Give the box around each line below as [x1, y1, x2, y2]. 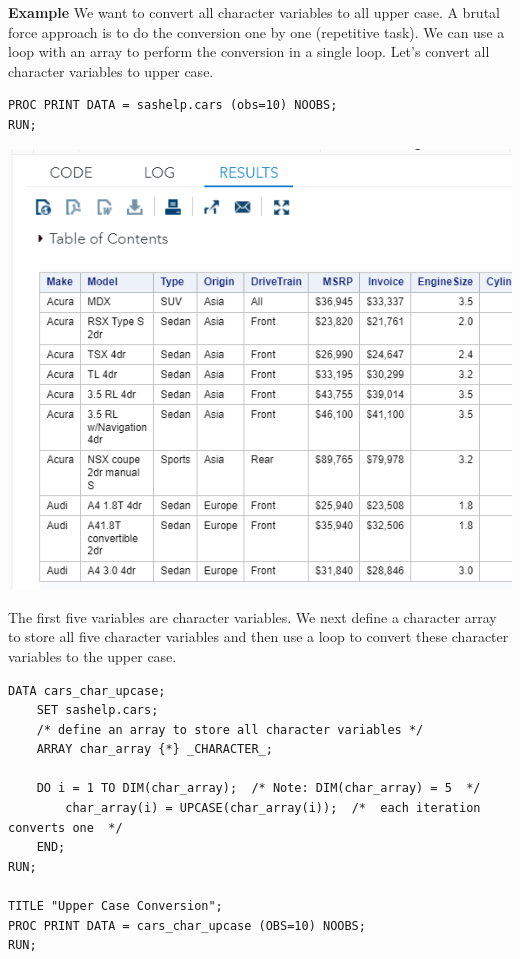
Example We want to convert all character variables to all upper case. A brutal [8, 2, 500, 22]
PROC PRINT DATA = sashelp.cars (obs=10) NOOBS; [8, 98, 338, 113]
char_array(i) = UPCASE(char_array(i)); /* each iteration [65, 801, 481, 816]
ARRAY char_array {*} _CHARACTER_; [36, 742, 273, 757]
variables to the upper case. [8, 645, 177, 666]
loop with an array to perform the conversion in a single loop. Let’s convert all [8, 41, 490, 62]
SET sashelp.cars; [36, 703, 159, 718]
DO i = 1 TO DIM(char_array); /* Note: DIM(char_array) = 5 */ [36, 781, 481, 796]
